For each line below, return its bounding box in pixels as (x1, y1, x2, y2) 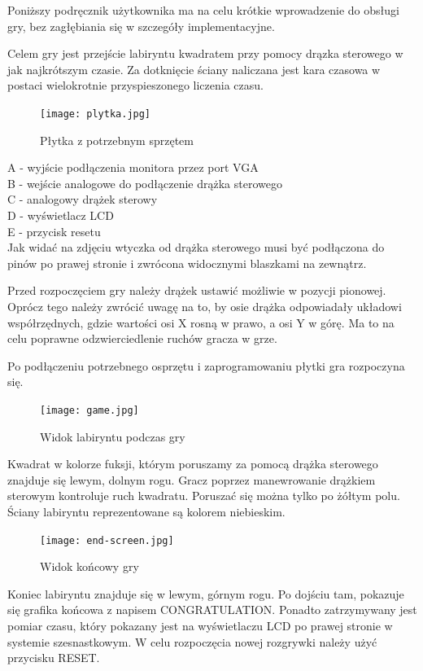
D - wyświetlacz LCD (7, 207, 114, 223)
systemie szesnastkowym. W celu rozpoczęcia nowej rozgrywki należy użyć (7, 633, 377, 650)
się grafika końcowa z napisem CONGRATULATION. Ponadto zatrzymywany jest (7, 601, 417, 618)
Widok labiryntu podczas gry (40, 428, 185, 445)
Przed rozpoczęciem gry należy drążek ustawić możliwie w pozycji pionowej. (7, 282, 386, 299)
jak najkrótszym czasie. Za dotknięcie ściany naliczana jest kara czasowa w (7, 60, 381, 77)
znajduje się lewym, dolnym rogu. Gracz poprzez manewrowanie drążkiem (7, 471, 376, 488)
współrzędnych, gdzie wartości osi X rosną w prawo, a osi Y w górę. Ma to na (7, 314, 395, 331)
